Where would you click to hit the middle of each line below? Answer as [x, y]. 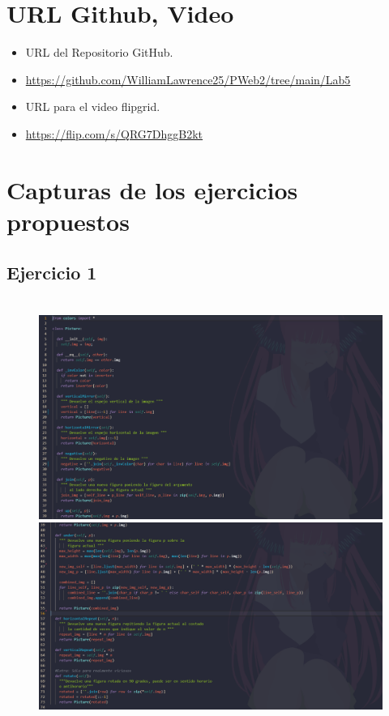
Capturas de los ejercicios [152, 189]
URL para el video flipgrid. [93, 107]
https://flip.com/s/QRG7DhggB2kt [114, 133]
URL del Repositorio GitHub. [99, 52]
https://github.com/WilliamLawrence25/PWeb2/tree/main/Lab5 [188, 79]
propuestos [68, 221]
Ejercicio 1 [52, 273]
